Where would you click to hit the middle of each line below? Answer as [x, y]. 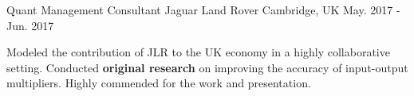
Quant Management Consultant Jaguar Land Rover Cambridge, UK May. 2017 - [203, 10]
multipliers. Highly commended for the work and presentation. [159, 83]
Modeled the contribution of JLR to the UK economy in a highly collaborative [198, 52]
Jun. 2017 [30, 25]
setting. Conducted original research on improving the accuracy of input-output [207, 67]
